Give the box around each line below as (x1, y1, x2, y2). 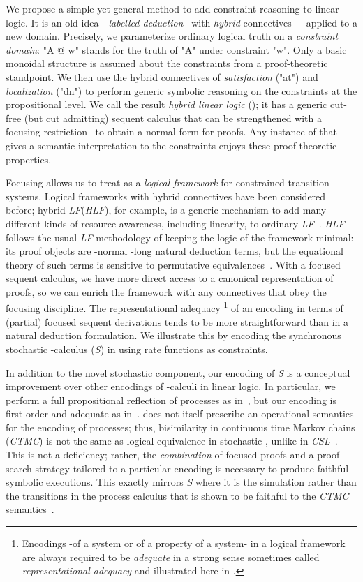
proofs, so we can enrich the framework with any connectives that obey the (6, 284, 327, 299)
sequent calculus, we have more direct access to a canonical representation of (6, 271, 334, 285)
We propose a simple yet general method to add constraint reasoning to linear (6, 1, 339, 15)
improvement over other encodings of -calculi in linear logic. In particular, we (6, 379, 336, 394)
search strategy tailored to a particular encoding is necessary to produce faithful (6, 461, 349, 475)
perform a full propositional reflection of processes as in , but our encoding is (6, 392, 337, 407)
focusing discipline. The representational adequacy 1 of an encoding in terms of (6, 299, 343, 315)
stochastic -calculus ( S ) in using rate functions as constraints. (6, 341, 268, 356)
